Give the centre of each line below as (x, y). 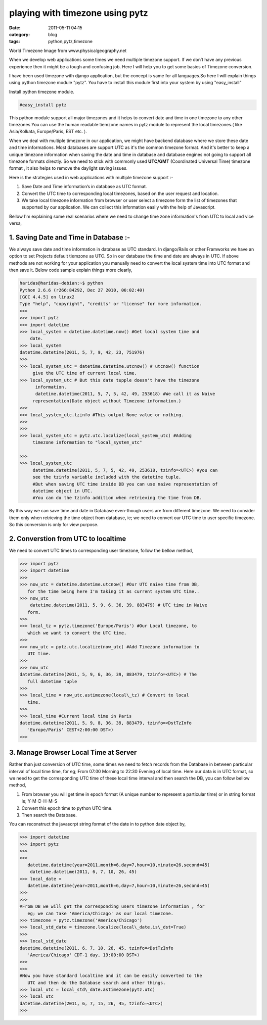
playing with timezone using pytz (79, 13)
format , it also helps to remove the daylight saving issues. (68, 168)
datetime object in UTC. (63, 491)
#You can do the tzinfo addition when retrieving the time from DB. (117, 498)
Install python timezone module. (42, 92)
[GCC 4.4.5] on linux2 (47, 297)
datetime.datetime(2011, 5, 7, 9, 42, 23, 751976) (82, 352)
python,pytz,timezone (70, 42)
